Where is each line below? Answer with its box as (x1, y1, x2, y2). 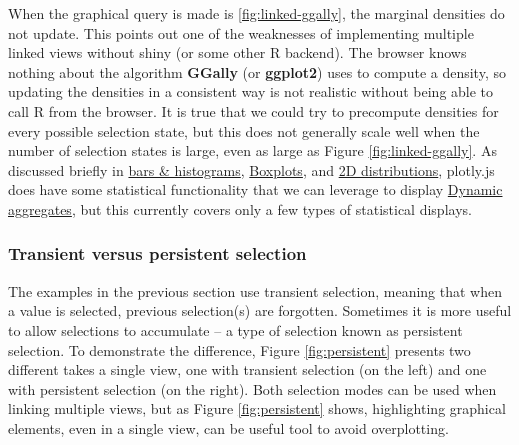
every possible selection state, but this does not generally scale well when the (8, 120, 480, 141)
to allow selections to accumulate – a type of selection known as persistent (8, 319, 463, 340)
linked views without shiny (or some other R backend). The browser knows (8, 42, 467, 63)
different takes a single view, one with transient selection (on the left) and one (8, 359, 487, 380)
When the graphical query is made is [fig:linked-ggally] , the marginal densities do (8, 3, 505, 23)
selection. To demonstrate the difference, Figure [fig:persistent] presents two (8, 339, 471, 360)
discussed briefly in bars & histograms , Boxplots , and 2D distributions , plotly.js (8, 159, 495, 180)
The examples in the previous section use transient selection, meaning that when (8, 280, 503, 301)
